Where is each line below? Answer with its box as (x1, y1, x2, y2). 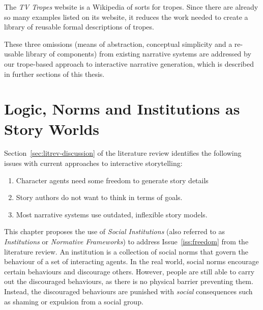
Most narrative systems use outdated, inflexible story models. (16, 209, 208, 219)
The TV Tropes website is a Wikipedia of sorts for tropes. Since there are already (4, 2, 258, 12)
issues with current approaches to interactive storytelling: (4, 158, 183, 168)
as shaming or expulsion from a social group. (4, 296, 143, 306)
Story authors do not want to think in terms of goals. (16, 192, 183, 203)
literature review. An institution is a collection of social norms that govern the (4, 246, 249, 257)
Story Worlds (4, 118, 100, 139)
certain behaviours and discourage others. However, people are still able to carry (4, 266, 255, 276)
